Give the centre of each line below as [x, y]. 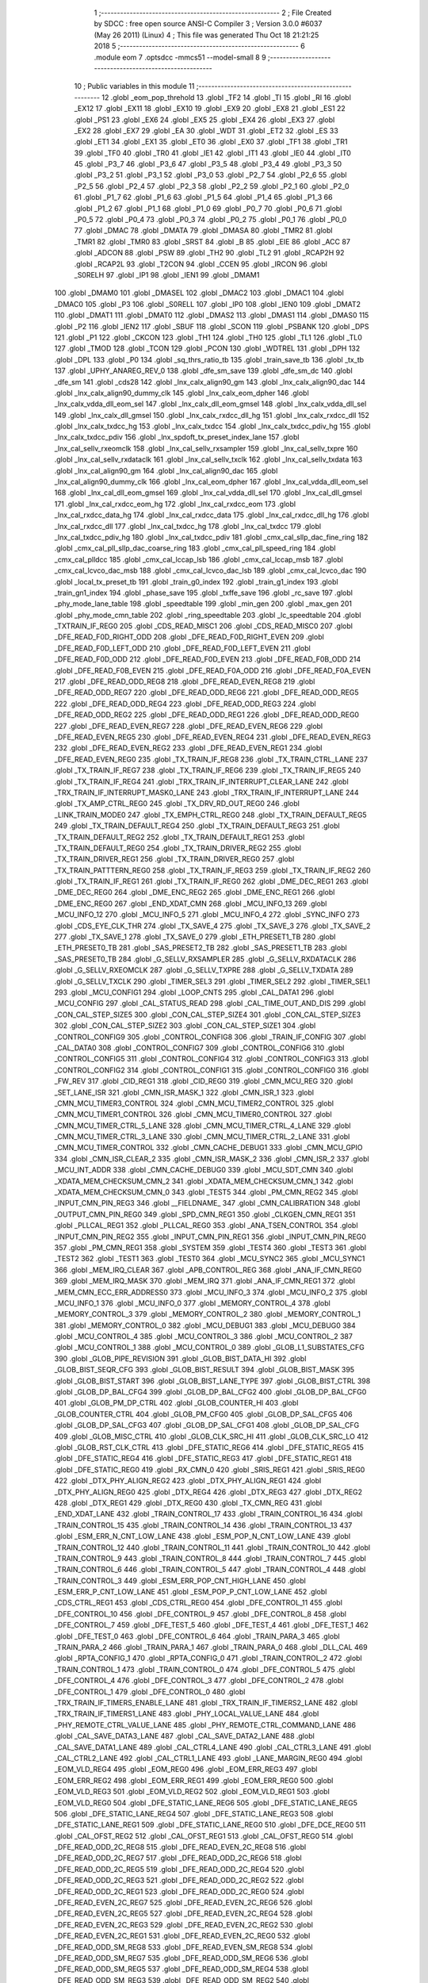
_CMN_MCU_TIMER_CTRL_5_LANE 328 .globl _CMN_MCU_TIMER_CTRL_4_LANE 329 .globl [203, 1126]
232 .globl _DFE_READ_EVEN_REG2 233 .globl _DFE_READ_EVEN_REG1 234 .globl [188, 748]
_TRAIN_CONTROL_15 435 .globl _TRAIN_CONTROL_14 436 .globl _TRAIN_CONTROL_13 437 [203, 1525]
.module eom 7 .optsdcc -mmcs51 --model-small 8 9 [180, 57]
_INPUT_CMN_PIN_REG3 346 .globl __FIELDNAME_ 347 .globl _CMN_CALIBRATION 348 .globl [207, 1203]
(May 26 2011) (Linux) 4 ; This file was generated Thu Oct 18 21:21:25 [206, 35]
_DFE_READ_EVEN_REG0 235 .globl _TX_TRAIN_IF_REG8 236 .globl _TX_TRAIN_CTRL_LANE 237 [211, 759]
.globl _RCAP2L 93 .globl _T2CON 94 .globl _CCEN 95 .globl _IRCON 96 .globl [201, 264]
